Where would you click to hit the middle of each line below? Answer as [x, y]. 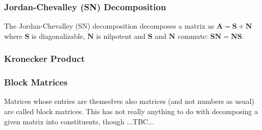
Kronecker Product [44, 59]
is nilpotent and [121, 36]
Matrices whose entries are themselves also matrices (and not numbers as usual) [129, 101]
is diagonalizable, [58, 36]
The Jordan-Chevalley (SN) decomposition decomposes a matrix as [109, 26]
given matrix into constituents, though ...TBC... [79, 121]
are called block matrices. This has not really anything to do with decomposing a [131, 111]
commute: [193, 36]
